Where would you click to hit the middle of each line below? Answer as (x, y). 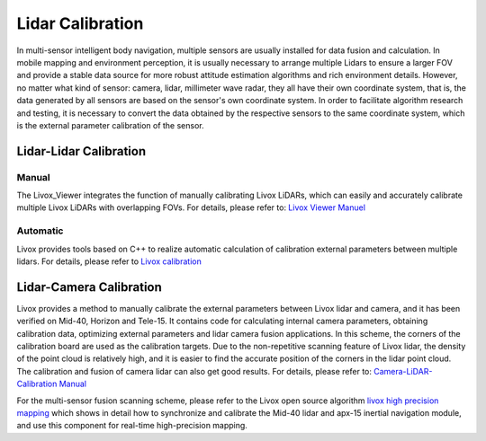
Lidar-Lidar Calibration (81, 151)
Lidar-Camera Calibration (89, 287)
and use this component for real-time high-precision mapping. (132, 426)
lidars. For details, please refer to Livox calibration (109, 261)
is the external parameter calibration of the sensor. (110, 125)
